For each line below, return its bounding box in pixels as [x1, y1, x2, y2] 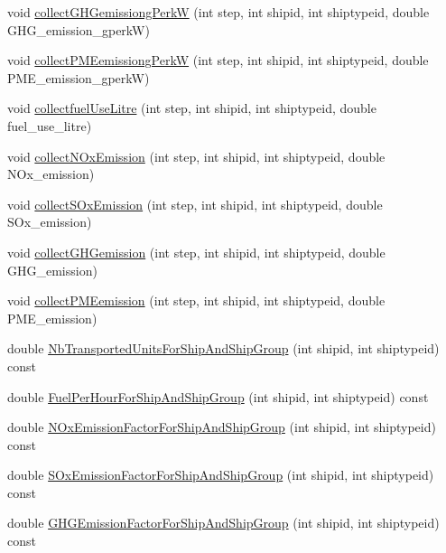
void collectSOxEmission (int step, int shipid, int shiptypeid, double [7, 194, 383, 213]
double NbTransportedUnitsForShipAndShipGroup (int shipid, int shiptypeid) [7, 339, 440, 358]
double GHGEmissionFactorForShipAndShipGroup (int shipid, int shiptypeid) [7, 513, 440, 532]
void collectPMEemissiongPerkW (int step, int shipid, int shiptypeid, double [7, 51, 429, 70]
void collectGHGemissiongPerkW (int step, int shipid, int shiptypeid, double [7, 3, 430, 21]
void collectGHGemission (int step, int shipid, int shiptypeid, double [7, 242, 386, 261]
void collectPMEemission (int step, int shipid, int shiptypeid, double [7, 291, 386, 310]
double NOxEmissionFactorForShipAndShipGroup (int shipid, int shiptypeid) [7, 417, 436, 436]
